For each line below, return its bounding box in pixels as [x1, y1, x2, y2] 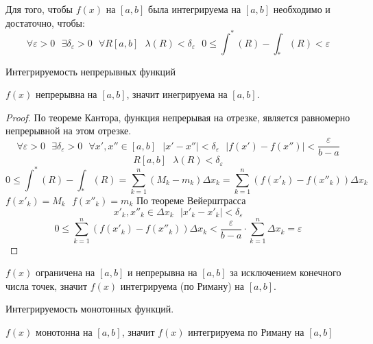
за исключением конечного [230, 265, 341, 280]
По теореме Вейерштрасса [136, 193, 246, 207]
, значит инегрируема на [126, 87, 228, 101]
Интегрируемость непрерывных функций [5, 64, 176, 78]
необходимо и [273, 2, 330, 16]
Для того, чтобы [5, 2, 73, 16]
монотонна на [36, 325, 93, 339]
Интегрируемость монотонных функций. [5, 302, 174, 316]
